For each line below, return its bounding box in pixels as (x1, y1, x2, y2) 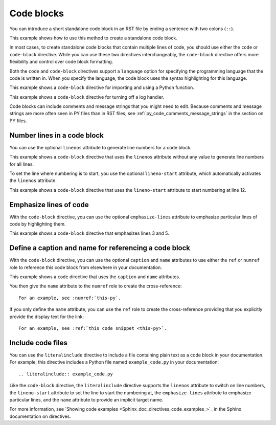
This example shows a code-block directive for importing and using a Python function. (9, 84, 194, 91)
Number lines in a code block (9, 131, 104, 140)
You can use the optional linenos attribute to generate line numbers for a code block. (9, 144, 192, 150)
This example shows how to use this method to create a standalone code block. (9, 35, 177, 41)
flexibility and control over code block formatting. (9, 59, 113, 65)
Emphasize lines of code (9, 200, 89, 209)
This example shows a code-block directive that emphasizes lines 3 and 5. (9, 230, 170, 236)
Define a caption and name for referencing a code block (9, 243, 191, 253)
